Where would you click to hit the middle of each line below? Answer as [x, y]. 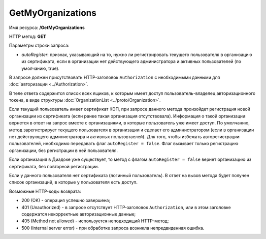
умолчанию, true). [40, 68]
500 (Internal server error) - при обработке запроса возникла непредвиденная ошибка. [113, 228]
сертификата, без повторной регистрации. [54, 166]
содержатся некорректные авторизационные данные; [79, 214]
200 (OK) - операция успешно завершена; [66, 200]
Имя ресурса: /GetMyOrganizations [47, 28]
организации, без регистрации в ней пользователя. [64, 150]
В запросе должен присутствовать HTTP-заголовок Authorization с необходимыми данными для [115, 77]
